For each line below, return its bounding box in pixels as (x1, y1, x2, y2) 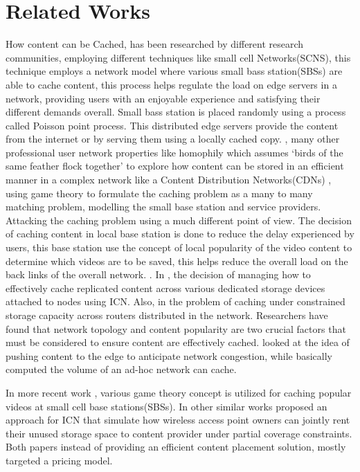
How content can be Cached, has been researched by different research (6, 37, 304, 51)
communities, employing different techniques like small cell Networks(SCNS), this (6, 50, 351, 64)
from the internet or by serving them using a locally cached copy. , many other (6, 131, 340, 146)
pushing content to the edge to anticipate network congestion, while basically (6, 348, 332, 363)
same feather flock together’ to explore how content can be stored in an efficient (6, 158, 344, 173)
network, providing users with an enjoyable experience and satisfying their (6, 91, 321, 105)
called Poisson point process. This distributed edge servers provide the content (6, 118, 339, 132)
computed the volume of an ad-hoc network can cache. (6, 362, 237, 376)
